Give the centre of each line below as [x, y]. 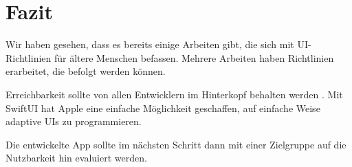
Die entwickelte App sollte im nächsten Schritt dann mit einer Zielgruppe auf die [176, 144]
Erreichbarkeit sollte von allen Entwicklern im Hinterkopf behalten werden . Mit [174, 94]
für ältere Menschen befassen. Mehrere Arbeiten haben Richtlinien [194, 57]
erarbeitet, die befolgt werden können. [86, 71]
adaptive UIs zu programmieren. [74, 121]
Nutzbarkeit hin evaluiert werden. [76, 158]
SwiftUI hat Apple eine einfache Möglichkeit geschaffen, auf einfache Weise [163, 108]
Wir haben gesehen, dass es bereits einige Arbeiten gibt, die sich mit [150, 44]
